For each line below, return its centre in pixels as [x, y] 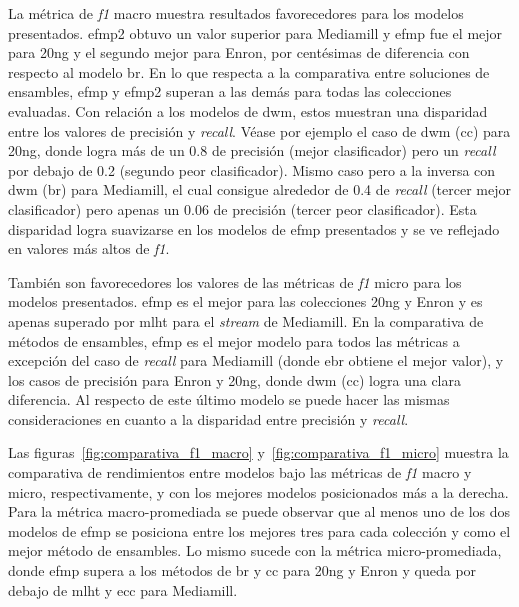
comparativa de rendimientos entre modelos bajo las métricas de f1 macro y [240, 472]
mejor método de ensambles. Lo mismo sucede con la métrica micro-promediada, [255, 550]
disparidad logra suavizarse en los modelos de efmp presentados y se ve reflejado [254, 228]
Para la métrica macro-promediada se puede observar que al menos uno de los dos [259, 511]
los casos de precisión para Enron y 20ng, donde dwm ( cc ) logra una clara [234, 379]
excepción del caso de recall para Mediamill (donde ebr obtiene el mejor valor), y [256, 360]
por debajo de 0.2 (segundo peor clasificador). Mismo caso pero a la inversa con [252, 169]
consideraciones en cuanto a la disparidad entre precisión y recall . [208, 418]
